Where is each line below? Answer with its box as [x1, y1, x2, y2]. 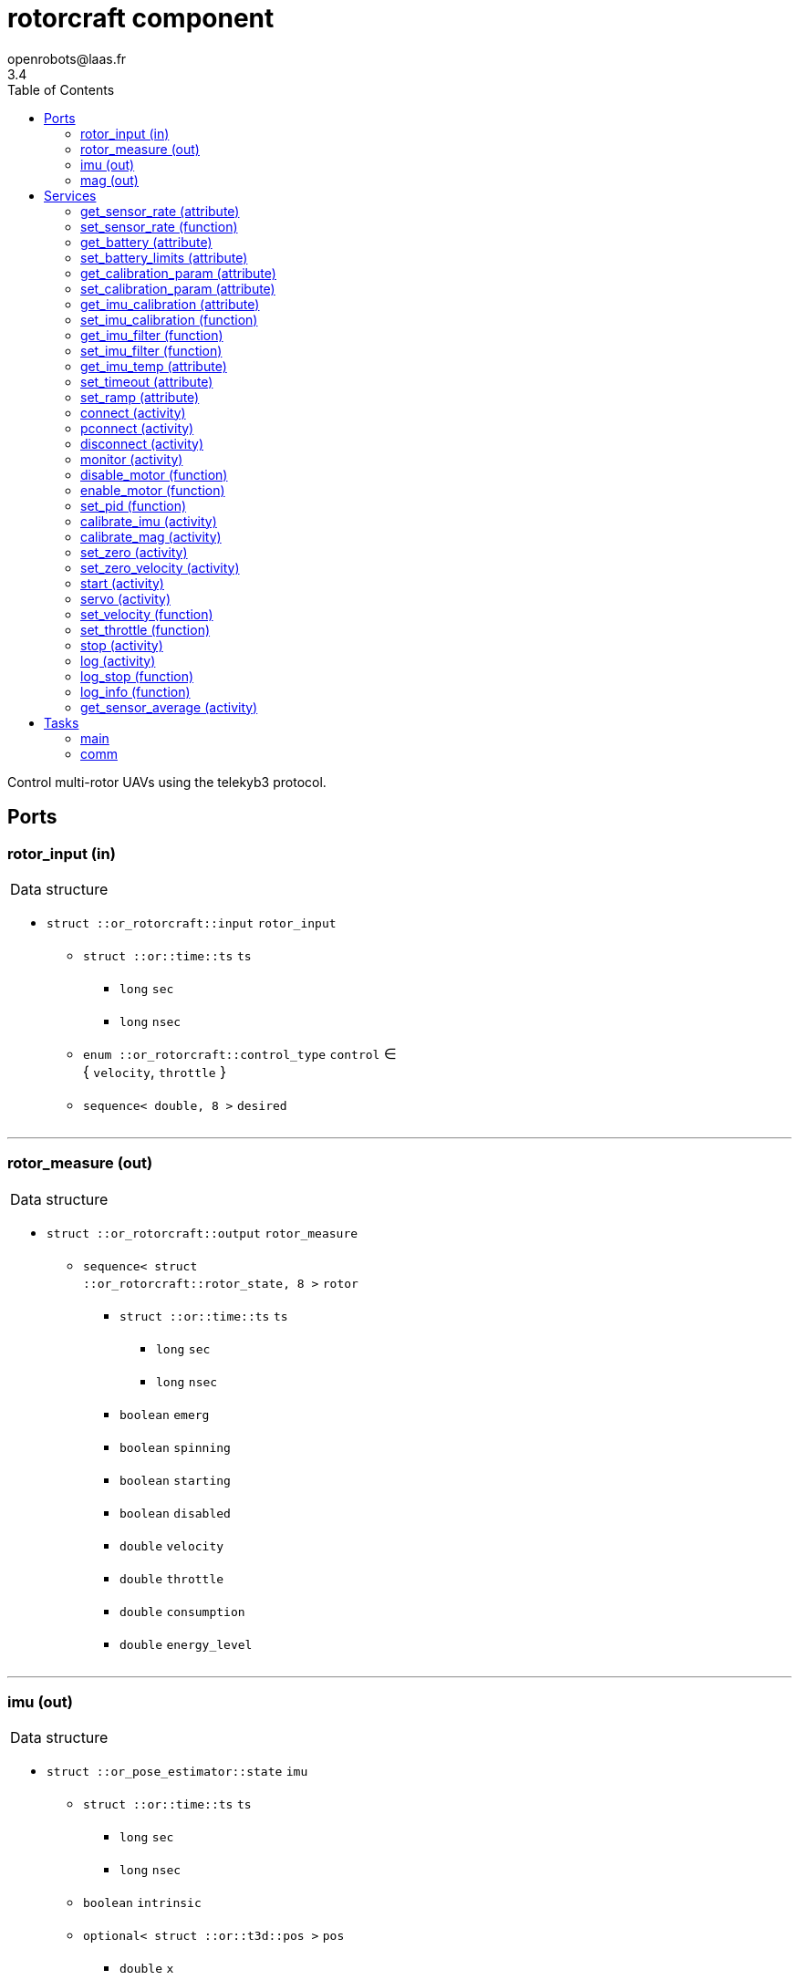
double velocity [119, 1539, 224, 1553]
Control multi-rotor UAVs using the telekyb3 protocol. [7, 773, 327, 790]
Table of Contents [7, 81, 115, 98]
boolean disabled [119, 1506, 231, 1520]
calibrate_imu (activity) [80, 513, 217, 529]
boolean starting [119, 1473, 231, 1488]
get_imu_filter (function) [80, 327, 223, 343]
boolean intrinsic [83, 1896, 202, 1911]
